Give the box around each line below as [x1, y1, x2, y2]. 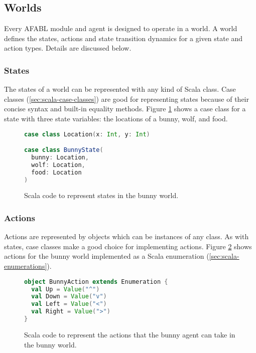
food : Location [31, 168, 82, 176]
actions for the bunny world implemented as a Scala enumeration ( [4, 251, 209, 261]
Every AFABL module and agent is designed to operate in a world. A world [4, 23, 237, 34]
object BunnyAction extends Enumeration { [24, 278, 168, 285]
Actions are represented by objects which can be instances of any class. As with [4, 231, 249, 242]
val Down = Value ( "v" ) [31, 293, 107, 300]
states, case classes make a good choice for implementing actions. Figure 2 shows [4, 241, 252, 251]
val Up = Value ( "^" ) [31, 285, 100, 293]
